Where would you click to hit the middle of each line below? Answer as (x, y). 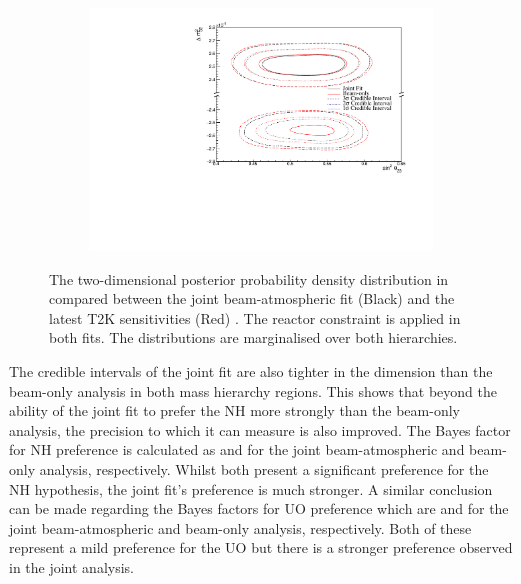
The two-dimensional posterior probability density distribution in (249, 278)
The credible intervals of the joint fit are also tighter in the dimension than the (251, 371)
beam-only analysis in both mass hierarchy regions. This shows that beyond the (253, 390)
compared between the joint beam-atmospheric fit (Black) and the (252, 298)
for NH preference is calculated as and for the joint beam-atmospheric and (237, 449)
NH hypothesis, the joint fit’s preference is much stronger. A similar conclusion (251, 488)
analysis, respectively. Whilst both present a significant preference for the (264, 469)
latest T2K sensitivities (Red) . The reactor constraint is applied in (255, 317)
